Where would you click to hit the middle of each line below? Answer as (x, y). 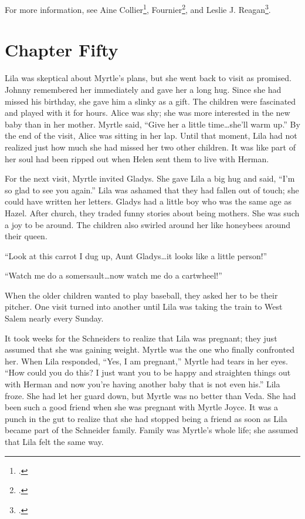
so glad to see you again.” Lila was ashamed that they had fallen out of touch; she (152, 190)
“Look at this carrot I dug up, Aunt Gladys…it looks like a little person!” (136, 255)
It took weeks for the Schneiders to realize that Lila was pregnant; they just (141, 338)
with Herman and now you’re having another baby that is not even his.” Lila (143, 384)
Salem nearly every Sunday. (54, 318)
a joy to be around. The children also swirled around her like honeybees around (148, 224)
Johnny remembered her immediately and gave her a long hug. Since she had (143, 89)
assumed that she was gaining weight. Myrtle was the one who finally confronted (150, 349)
